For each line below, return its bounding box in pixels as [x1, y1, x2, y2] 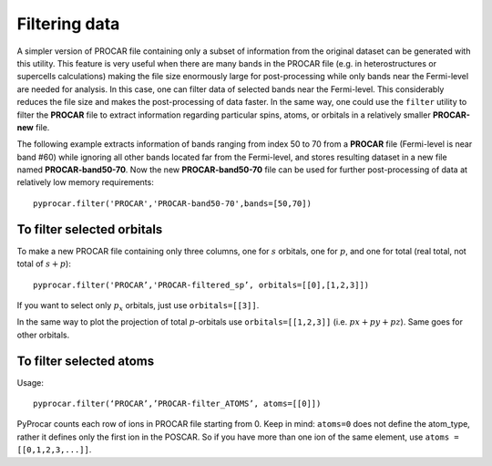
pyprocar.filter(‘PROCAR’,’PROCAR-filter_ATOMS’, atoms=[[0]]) [33, 399, 322, 409]
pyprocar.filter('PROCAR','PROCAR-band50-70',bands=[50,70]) [33, 198, 312, 209]
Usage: [16, 377, 45, 388]
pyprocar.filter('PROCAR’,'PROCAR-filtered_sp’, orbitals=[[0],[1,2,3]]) [33, 279, 370, 290]
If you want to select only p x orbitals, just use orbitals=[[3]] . [16, 299, 260, 313]
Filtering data [16, 14, 120, 34]
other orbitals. [16, 329, 70, 340]
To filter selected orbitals [16, 222, 163, 237]
